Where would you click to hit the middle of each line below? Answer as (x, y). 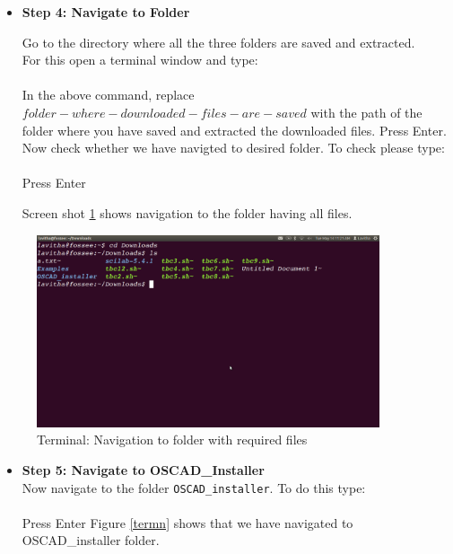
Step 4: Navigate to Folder (106, 12)
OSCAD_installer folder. (91, 540)
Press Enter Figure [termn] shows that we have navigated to (187, 522)
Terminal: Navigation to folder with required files (172, 440)
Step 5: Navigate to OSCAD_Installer (143, 469)
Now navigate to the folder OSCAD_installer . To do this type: (194, 487)
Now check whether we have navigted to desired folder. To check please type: (233, 148)
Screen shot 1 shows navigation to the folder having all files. (187, 212)
